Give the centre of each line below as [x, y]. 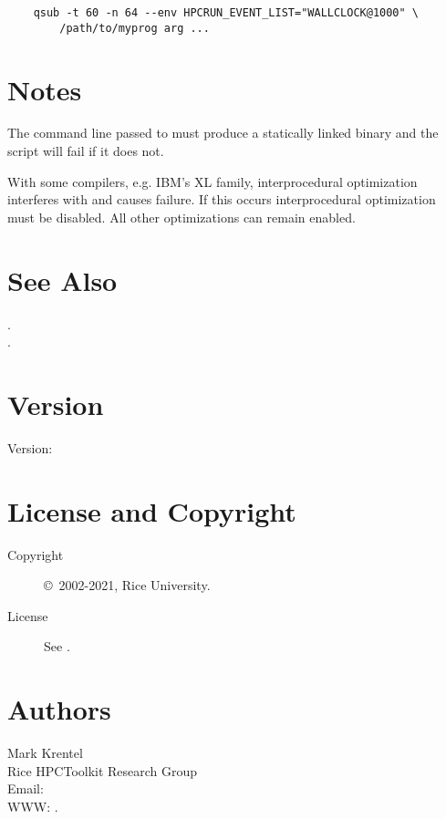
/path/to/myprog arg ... [135, 28]
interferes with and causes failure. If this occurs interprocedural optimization [222, 199]
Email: [26, 788]
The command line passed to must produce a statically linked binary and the [223, 133]
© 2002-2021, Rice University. [127, 585]
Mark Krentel [45, 753]
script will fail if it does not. [86, 151]
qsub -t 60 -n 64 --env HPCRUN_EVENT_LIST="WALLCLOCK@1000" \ [226, 13]
